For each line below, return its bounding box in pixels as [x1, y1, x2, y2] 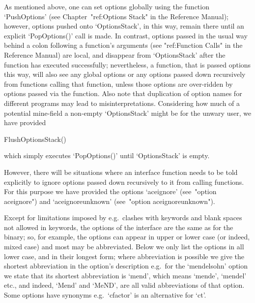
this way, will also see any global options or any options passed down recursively [4, 69, 246, 79]
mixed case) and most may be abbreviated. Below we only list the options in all [4, 241, 244, 252]
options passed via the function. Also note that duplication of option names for [4, 88, 242, 99]
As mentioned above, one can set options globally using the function [4, 1, 209, 11]
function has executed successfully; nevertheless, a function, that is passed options [4, 59, 251, 69]
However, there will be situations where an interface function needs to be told [4, 167, 238, 177]
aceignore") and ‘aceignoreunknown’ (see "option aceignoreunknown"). [4, 196, 215, 206]
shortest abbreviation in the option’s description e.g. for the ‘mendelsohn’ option [4, 261, 248, 271]
